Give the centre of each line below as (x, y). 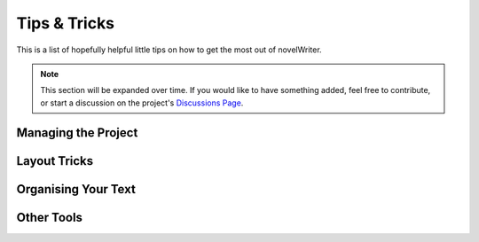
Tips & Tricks (66, 23)
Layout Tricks (55, 161)
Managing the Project (77, 133)
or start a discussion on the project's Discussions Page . (142, 103)
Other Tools (50, 217)
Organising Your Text (76, 189)
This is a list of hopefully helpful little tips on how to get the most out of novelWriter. (169, 50)
